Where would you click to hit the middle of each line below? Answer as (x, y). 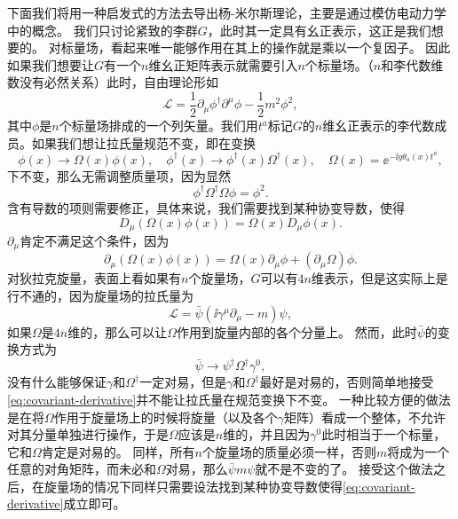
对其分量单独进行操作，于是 (88, 434)
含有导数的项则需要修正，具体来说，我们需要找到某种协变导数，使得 (206, 207)
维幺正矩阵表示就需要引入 (223, 64)
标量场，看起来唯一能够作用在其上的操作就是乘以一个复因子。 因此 (256, 47)
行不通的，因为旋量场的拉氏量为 (100, 296)
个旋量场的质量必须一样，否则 (289, 451)
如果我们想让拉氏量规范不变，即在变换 (143, 142)
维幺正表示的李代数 (379, 126)
